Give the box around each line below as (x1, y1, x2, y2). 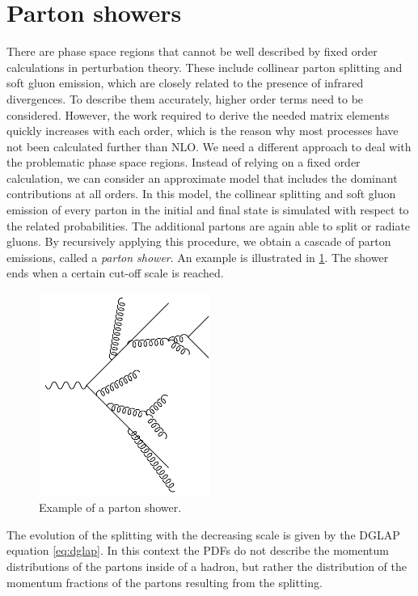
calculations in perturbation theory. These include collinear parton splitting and (6, 58, 403, 75)
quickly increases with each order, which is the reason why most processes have (6, 122, 399, 139)
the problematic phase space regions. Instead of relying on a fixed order (6, 154, 361, 171)
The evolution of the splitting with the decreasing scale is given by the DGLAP (6, 526, 400, 543)
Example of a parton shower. (39, 499, 182, 516)
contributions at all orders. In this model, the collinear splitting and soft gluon (6, 185, 396, 202)
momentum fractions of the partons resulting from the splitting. (6, 573, 323, 590)
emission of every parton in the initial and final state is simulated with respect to (6, 201, 409, 218)
